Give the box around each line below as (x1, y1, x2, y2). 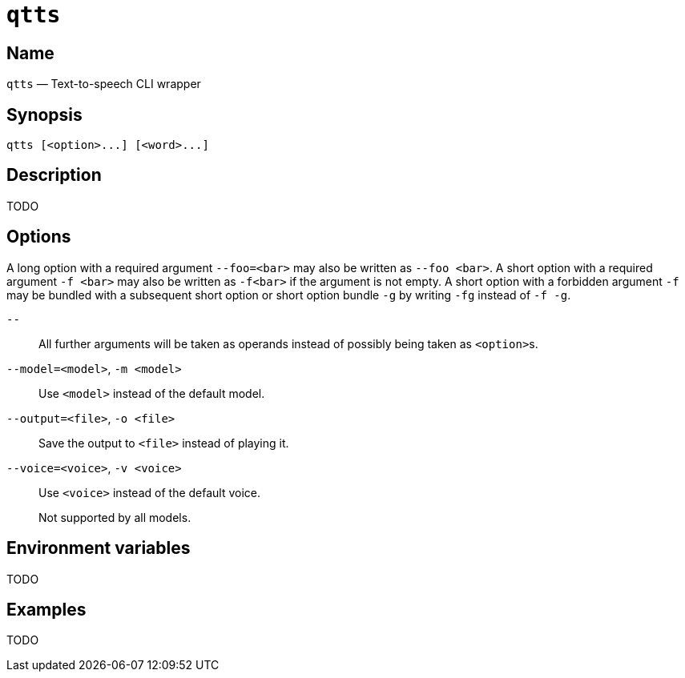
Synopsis (6, 104, 83, 125)
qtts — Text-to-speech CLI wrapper (6, 77, 201, 91)
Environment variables (6, 538, 191, 559)
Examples (6, 599, 87, 620)
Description (6, 165, 102, 186)
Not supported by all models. (38, 510, 191, 524)
